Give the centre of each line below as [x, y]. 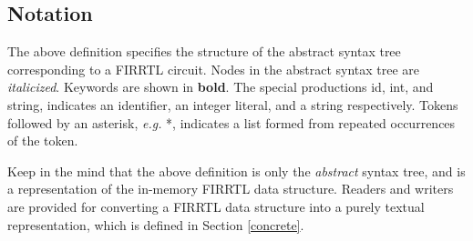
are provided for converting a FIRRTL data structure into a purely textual [216, 206]
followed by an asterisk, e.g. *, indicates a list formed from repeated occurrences [231, 122]
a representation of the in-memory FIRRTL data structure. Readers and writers [231, 189]
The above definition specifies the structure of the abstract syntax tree [204, 51]
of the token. [43, 141]
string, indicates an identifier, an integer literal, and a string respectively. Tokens [233, 104]
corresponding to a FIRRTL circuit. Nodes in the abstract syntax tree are [214, 69]
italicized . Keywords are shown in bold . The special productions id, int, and [221, 87]
